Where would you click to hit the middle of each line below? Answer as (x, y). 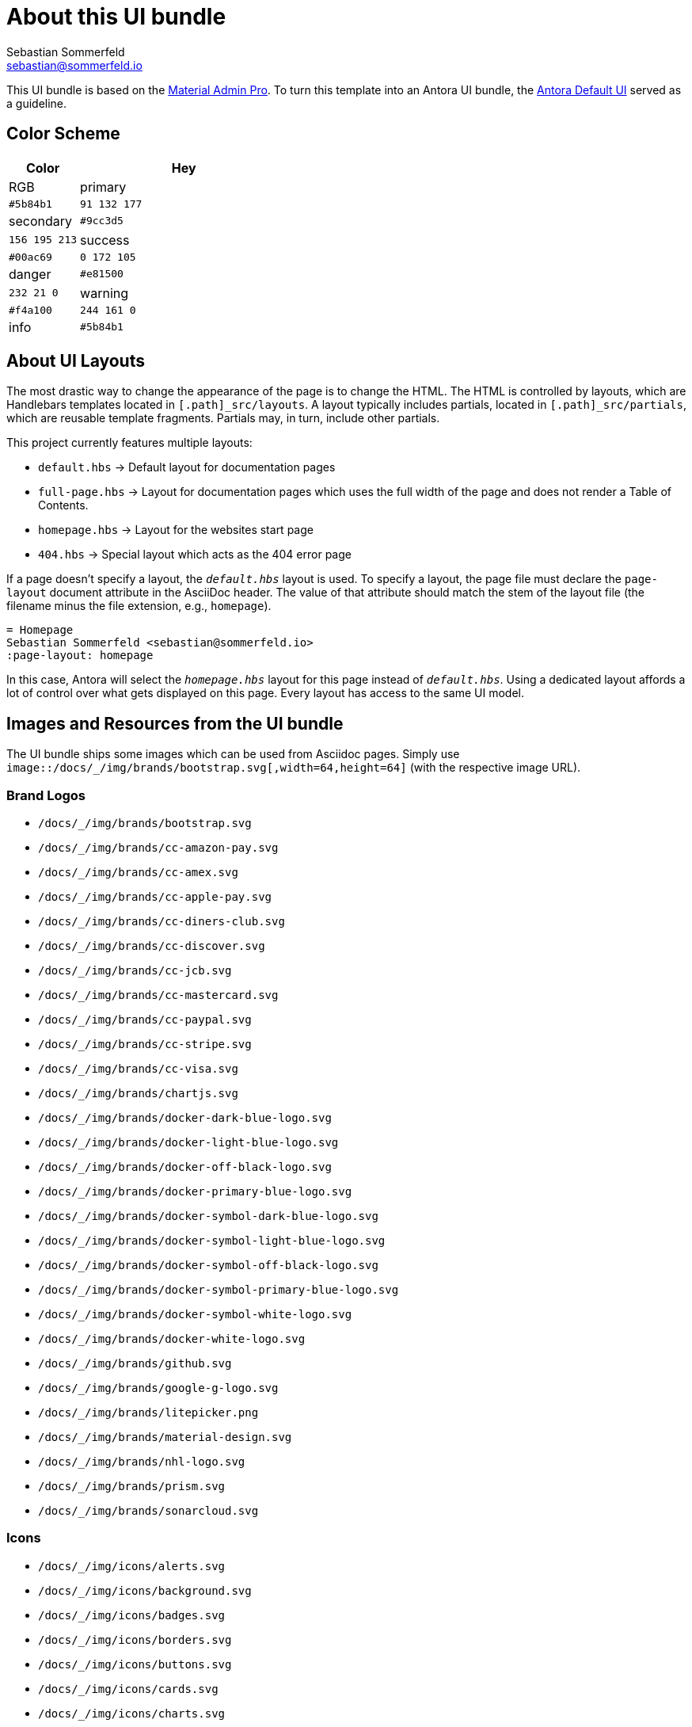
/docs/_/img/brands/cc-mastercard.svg (158, 995)
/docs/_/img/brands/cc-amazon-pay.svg (158, 848)
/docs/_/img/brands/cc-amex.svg (138, 873)
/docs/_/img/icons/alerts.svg (132, 1566)
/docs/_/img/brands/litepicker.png (148, 1413)
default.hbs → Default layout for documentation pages (187, 467)
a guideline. (37, 103)
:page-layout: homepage (80, 656)
